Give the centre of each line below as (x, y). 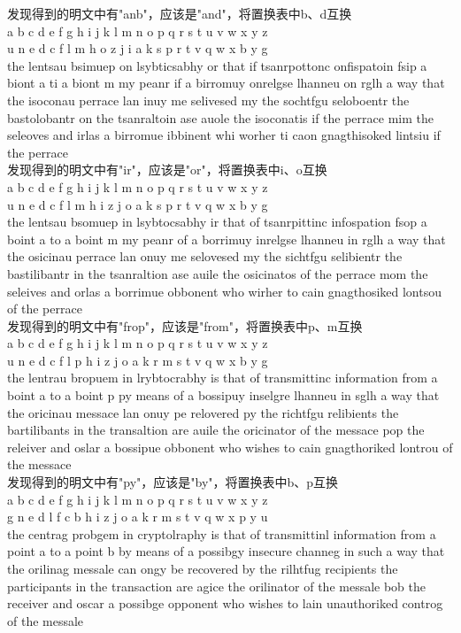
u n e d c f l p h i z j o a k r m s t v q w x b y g (138, 360)
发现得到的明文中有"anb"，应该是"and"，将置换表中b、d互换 (180, 13)
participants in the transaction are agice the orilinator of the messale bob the (217, 586)
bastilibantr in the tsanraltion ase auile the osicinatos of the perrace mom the (218, 273)
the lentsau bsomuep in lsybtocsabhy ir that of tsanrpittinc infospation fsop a (217, 222)
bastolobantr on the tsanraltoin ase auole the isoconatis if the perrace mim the (220, 117)
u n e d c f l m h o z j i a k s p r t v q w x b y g (138, 48)
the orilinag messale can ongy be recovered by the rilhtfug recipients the (203, 568)
